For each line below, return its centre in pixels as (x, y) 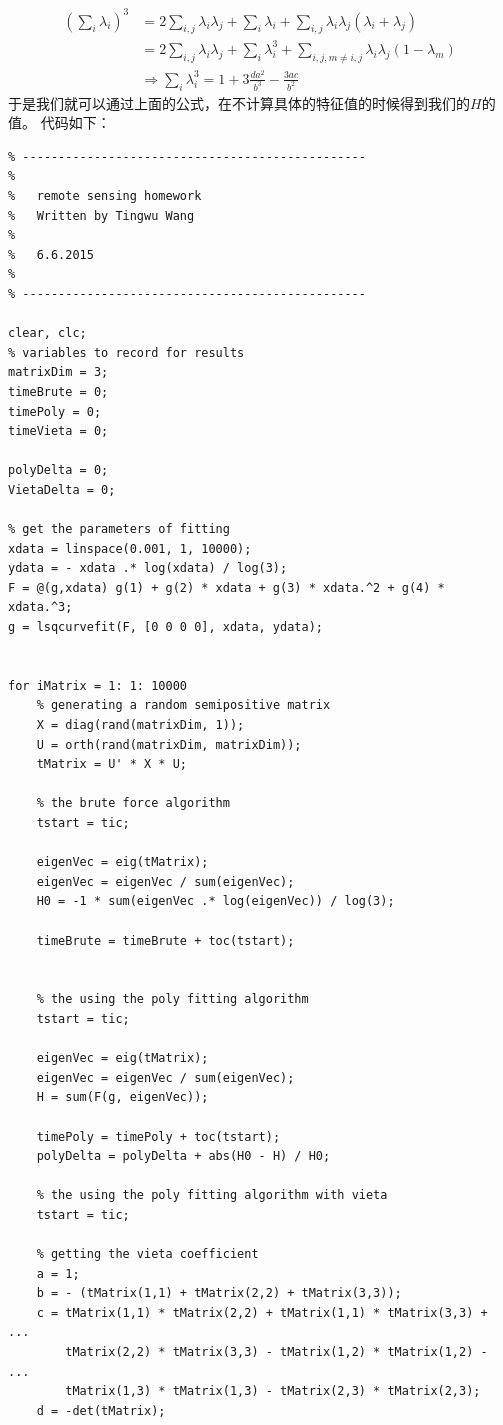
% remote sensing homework (105, 196)
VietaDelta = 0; (62, 489)
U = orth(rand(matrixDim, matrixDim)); (169, 744)
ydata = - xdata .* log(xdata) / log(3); (148, 568)
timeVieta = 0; (58, 431)
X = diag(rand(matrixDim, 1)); (140, 725)
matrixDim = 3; (58, 372)
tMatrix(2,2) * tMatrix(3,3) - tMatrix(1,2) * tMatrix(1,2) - (276, 1352)
